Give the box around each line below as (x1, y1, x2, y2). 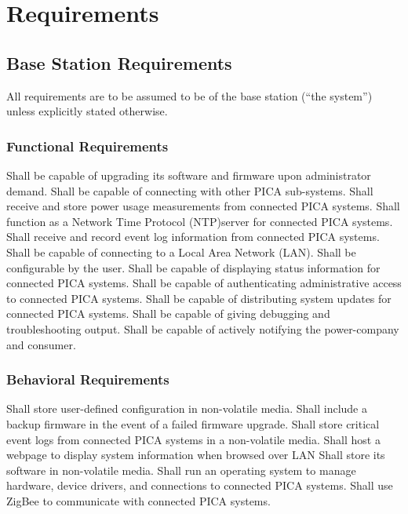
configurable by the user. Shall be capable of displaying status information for (6, 259, 381, 275)
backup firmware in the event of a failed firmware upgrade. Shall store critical (6, 415, 380, 432)
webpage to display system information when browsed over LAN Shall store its (6, 447, 385, 463)
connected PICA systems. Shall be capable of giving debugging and (6, 305, 330, 322)
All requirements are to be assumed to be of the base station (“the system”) (6, 87, 373, 104)
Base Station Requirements (6, 50, 232, 75)
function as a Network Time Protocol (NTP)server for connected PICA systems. (6, 213, 393, 229)
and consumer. (6, 336, 76, 352)
